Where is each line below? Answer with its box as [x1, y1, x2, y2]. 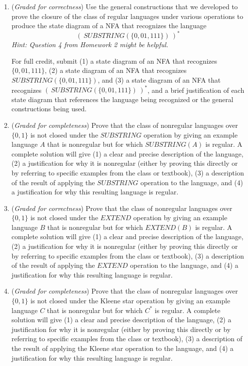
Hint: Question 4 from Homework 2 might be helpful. [11, 39, 168, 50]
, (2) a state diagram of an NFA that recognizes [45, 65, 187, 75]
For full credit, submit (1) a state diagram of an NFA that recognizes [11, 55, 217, 66]
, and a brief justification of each [147, 85, 245, 95]
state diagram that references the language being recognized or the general [11, 94, 233, 104]
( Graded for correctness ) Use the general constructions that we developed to [11, 1, 238, 11]
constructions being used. [11, 104, 87, 114]
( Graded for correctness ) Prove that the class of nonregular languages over [11, 203, 232, 213]
